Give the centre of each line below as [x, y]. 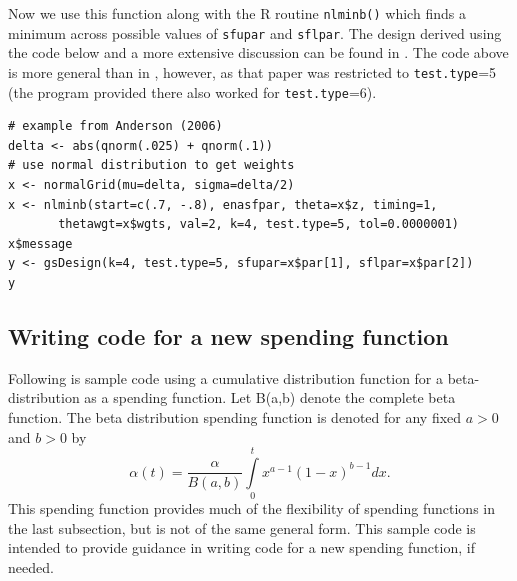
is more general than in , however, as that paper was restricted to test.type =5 [252, 71]
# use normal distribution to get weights [151, 165]
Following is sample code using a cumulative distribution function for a [226, 377]
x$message [40, 243]
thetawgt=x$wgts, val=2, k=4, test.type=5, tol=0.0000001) [259, 224]
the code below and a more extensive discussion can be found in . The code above [258, 52]
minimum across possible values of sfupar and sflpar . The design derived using [255, 32]
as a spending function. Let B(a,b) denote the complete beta [270, 397]
